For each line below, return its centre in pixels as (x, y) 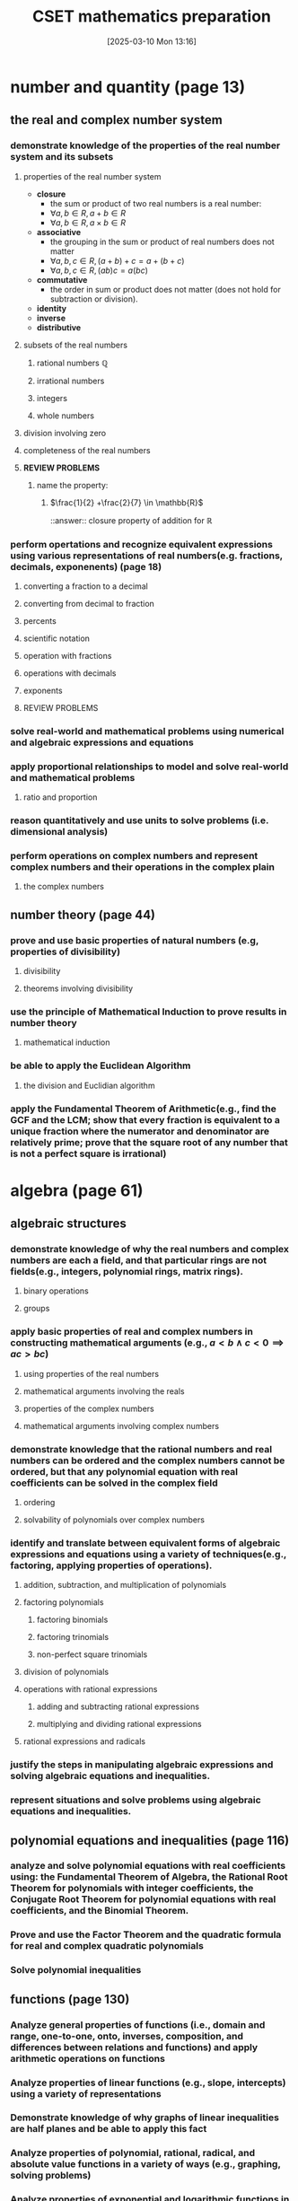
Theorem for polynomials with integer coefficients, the (132, 1889)
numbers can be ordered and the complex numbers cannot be (148, 1460)
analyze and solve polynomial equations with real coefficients (148, 1866)
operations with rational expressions (90, 1689)
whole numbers (66, 416)
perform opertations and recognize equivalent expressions (141, 544)
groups (36, 1309)
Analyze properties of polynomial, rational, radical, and (132, 2153)
